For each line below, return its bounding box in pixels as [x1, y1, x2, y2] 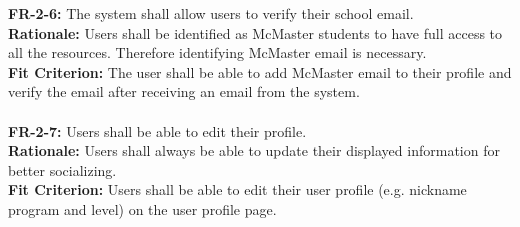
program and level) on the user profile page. [8, 198, 277, 219]
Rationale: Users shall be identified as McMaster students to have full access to [8, 22, 503, 43]
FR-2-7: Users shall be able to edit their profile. [8, 120, 307, 141]
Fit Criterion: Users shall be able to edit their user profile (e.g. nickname [8, 179, 467, 200]
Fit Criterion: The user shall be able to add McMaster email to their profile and [8, 61, 512, 82]
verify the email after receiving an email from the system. [8, 81, 360, 102]
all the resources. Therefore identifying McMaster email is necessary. [8, 42, 427, 63]
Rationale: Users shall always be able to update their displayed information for [8, 140, 500, 161]
